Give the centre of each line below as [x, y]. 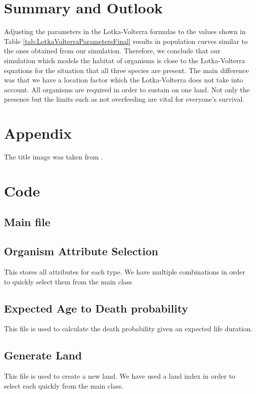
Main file [27, 222]
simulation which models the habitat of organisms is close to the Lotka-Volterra [125, 60]
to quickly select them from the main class [68, 281]
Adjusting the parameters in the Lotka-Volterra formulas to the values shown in [125, 31]
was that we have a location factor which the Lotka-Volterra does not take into [124, 80]
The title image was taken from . [54, 157]
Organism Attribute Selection [81, 251]
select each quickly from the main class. [64, 385]
